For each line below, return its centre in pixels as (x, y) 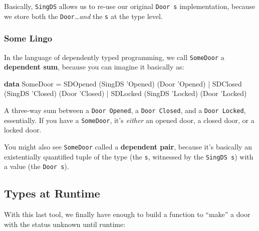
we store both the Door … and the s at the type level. (83, 16)
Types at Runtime (52, 193)
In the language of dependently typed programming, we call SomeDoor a (114, 57)
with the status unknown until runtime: (65, 224)
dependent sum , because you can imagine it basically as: (94, 67)
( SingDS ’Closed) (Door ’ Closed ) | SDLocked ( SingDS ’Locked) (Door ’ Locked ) (125, 93)
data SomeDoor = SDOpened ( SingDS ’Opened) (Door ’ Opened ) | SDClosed (123, 83)
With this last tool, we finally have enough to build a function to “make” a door (127, 214)
